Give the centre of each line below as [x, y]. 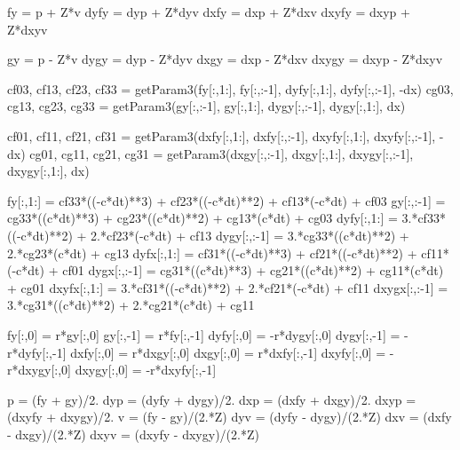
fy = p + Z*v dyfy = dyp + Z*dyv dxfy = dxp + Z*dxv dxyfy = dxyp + [209, 12]
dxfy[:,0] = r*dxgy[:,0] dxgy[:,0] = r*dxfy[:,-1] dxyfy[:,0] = [228, 352]
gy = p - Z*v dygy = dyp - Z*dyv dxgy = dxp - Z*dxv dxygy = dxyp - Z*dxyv [225, 59]
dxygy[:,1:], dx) [48, 171]
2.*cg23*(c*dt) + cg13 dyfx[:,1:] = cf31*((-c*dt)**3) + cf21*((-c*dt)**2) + [212, 253]
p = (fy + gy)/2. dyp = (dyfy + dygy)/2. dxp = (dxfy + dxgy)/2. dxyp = [212, 399]
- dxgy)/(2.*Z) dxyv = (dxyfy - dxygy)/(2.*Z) [133, 434]
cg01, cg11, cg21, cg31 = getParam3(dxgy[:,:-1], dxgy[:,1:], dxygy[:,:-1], [222, 153]
